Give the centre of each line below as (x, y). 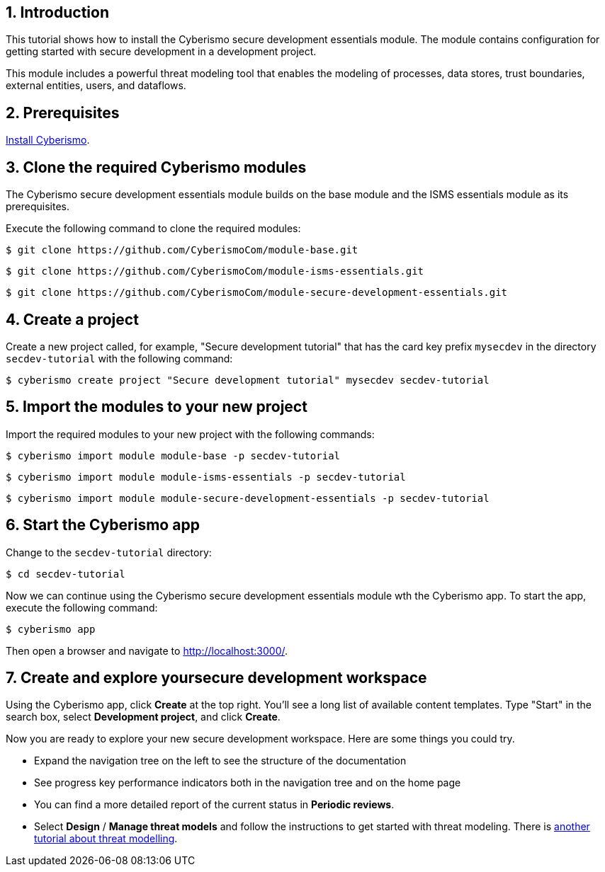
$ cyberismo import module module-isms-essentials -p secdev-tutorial (206, 477)
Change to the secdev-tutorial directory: (109, 552)
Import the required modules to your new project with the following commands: (190, 434)
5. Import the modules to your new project (157, 407)
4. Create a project (72, 319)
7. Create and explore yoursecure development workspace (216, 678)
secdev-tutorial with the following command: (119, 358)
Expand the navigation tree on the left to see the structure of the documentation (220, 761)
